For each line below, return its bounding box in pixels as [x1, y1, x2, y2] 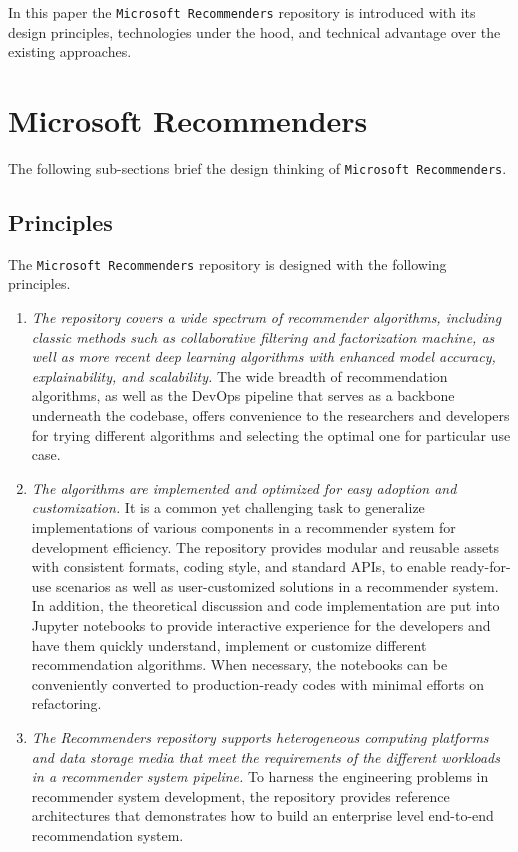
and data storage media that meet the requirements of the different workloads [31, 746, 500, 767]
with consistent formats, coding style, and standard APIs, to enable [31, 556, 446, 577]
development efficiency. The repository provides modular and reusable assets [31, 536, 500, 557]
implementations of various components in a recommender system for [31, 517, 456, 538]
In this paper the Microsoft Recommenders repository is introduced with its [8, 2, 476, 22]
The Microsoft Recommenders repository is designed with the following [8, 253, 447, 274]
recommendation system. [31, 824, 184, 845]
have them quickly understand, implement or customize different [31, 634, 427, 655]
